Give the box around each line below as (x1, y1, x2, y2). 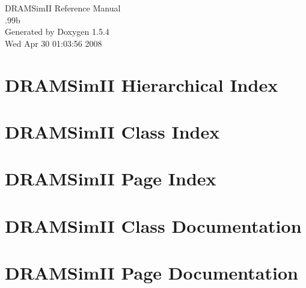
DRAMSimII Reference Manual (5, 2, 121, 14)
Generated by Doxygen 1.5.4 (5, 25, 109, 38)
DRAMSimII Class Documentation (5, 213, 302, 238)
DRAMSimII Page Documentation (5, 260, 298, 285)
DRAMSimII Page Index (5, 166, 216, 191)
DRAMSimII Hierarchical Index (5, 72, 278, 97)
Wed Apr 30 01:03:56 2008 (5, 37, 102, 49)
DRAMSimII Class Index (5, 119, 220, 143)
